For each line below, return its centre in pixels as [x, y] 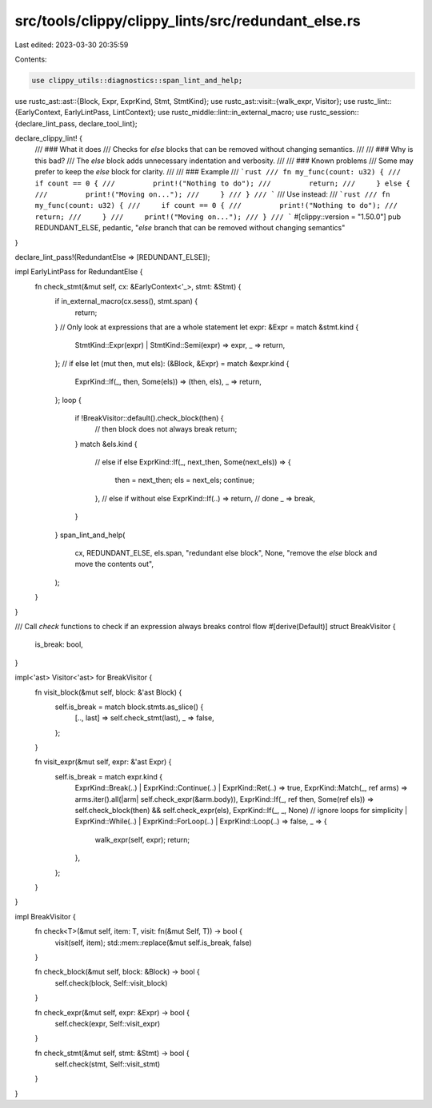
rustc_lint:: [374, 101]
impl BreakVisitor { [45, 916]
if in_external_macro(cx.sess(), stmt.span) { [126, 301]
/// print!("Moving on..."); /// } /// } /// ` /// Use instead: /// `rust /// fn [212, 194]
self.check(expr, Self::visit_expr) [108, 1023]
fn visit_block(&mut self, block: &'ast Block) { [108, 692]
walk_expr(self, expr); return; [142, 839]
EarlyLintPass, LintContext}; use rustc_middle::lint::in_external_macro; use [186, 113]
